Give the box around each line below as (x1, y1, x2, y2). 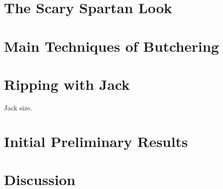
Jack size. (4, 102, 32, 112)
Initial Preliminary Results (4, 131, 188, 151)
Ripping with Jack (4, 74, 130, 94)
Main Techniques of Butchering (4, 36, 219, 56)
